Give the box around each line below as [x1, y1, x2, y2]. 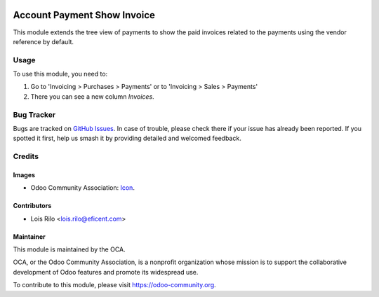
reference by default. [13, 37, 74, 46]
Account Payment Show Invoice [13, 9, 156, 21]
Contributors [13, 202, 52, 210]
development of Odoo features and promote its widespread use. [13, 268, 199, 276]
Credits [13, 151, 39, 161]
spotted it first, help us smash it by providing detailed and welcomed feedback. [13, 134, 241, 143]
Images [13, 170, 35, 179]
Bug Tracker [13, 109, 56, 119]
